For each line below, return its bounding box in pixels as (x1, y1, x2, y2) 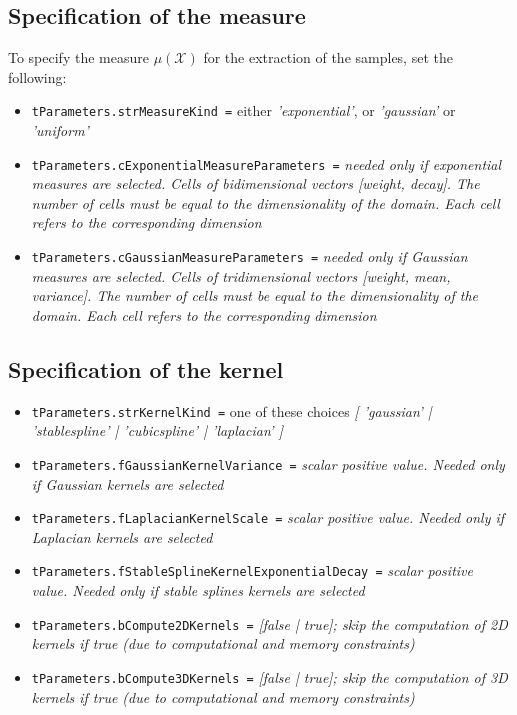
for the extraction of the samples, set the (203, 47, 453, 68)
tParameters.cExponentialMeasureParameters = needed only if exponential (31, 153, 502, 174)
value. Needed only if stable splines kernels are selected (31, 580, 365, 601)
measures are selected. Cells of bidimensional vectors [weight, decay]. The (31, 173, 480, 194)
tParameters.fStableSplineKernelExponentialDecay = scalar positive (31, 560, 473, 581)
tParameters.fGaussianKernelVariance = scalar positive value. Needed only (31, 453, 505, 474)
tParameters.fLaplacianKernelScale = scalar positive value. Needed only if (31, 507, 505, 528)
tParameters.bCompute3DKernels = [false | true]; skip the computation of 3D (31, 666, 508, 687)
